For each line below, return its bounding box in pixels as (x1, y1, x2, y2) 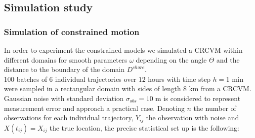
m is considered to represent (155, 93, 241, 103)
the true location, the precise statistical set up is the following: (49, 122, 239, 133)
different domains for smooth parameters (4, 54, 127, 65)
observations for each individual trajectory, (4, 112, 133, 123)
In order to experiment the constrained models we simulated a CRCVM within (4, 45, 243, 55)
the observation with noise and (146, 112, 239, 123)
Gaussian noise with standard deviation (4, 93, 124, 103)
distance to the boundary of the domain (4, 64, 125, 74)
